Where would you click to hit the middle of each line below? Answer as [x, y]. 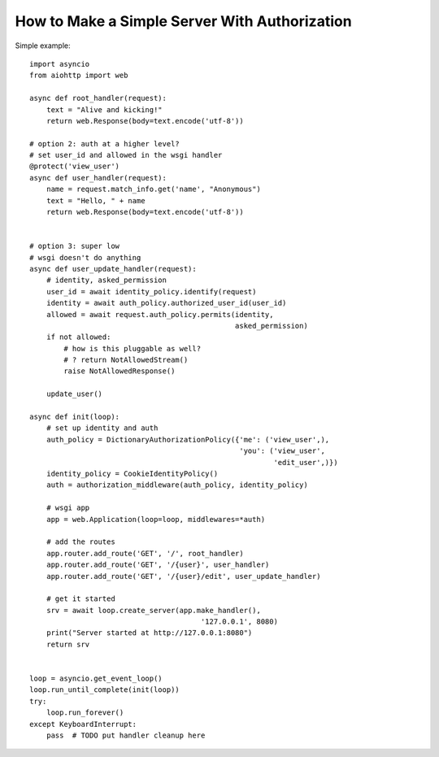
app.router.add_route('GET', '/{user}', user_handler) [158, 565]
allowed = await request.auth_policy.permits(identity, [160, 314]
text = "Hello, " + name [96, 200]
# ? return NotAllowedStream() [126, 360]
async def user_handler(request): [98, 178]
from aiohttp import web [79, 76]
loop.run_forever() [85, 713]
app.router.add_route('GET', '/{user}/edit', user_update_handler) [183, 576]
